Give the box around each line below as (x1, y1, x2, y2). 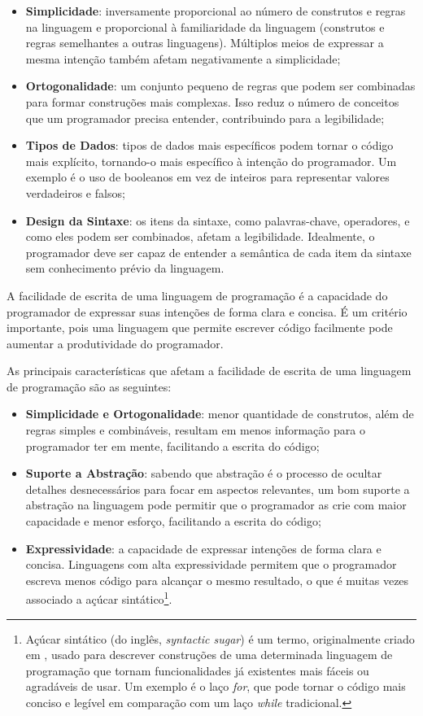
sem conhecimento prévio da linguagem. (25, 260, 225, 277)
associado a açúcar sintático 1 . (25, 588, 172, 608)
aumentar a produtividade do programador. (7, 334, 224, 351)
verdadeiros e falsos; (25, 184, 125, 201)
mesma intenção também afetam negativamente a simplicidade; (25, 50, 341, 67)
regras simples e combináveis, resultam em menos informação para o (25, 421, 365, 439)
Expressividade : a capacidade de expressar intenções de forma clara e (25, 539, 382, 557)
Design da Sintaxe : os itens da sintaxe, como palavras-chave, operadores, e (25, 212, 410, 229)
